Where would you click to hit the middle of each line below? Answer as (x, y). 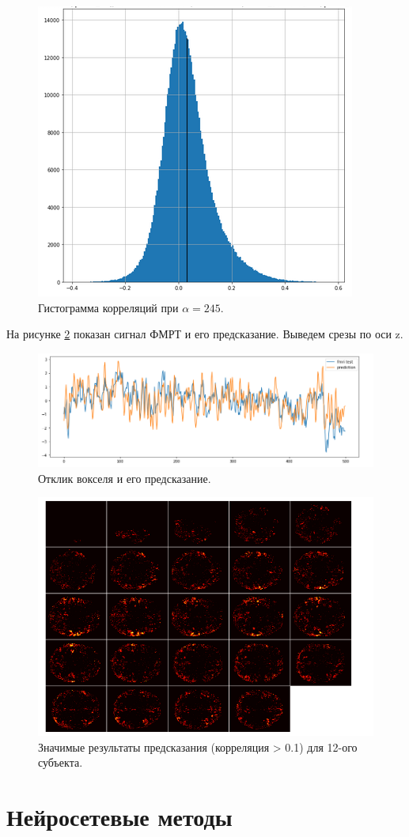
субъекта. (61, 762)
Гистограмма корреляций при (108, 307)
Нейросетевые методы (119, 816)
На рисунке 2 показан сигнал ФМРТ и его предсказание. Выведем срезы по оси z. (205, 334)
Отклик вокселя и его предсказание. (125, 478)
